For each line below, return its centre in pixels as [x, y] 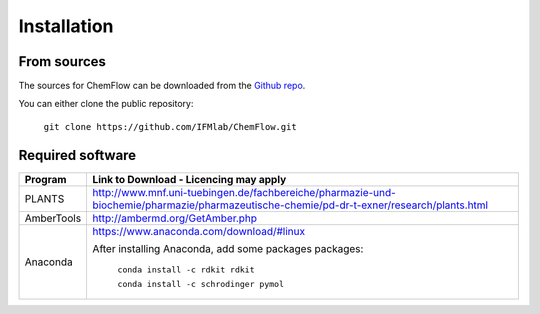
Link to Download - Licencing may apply [189, 179]
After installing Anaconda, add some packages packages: [228, 248]
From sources [62, 61]
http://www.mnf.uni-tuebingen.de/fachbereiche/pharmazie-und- [244, 192]
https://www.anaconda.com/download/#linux [198, 231]
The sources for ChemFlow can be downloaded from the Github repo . [162, 86]
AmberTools [53, 218]
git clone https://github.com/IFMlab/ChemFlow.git [170, 126]
